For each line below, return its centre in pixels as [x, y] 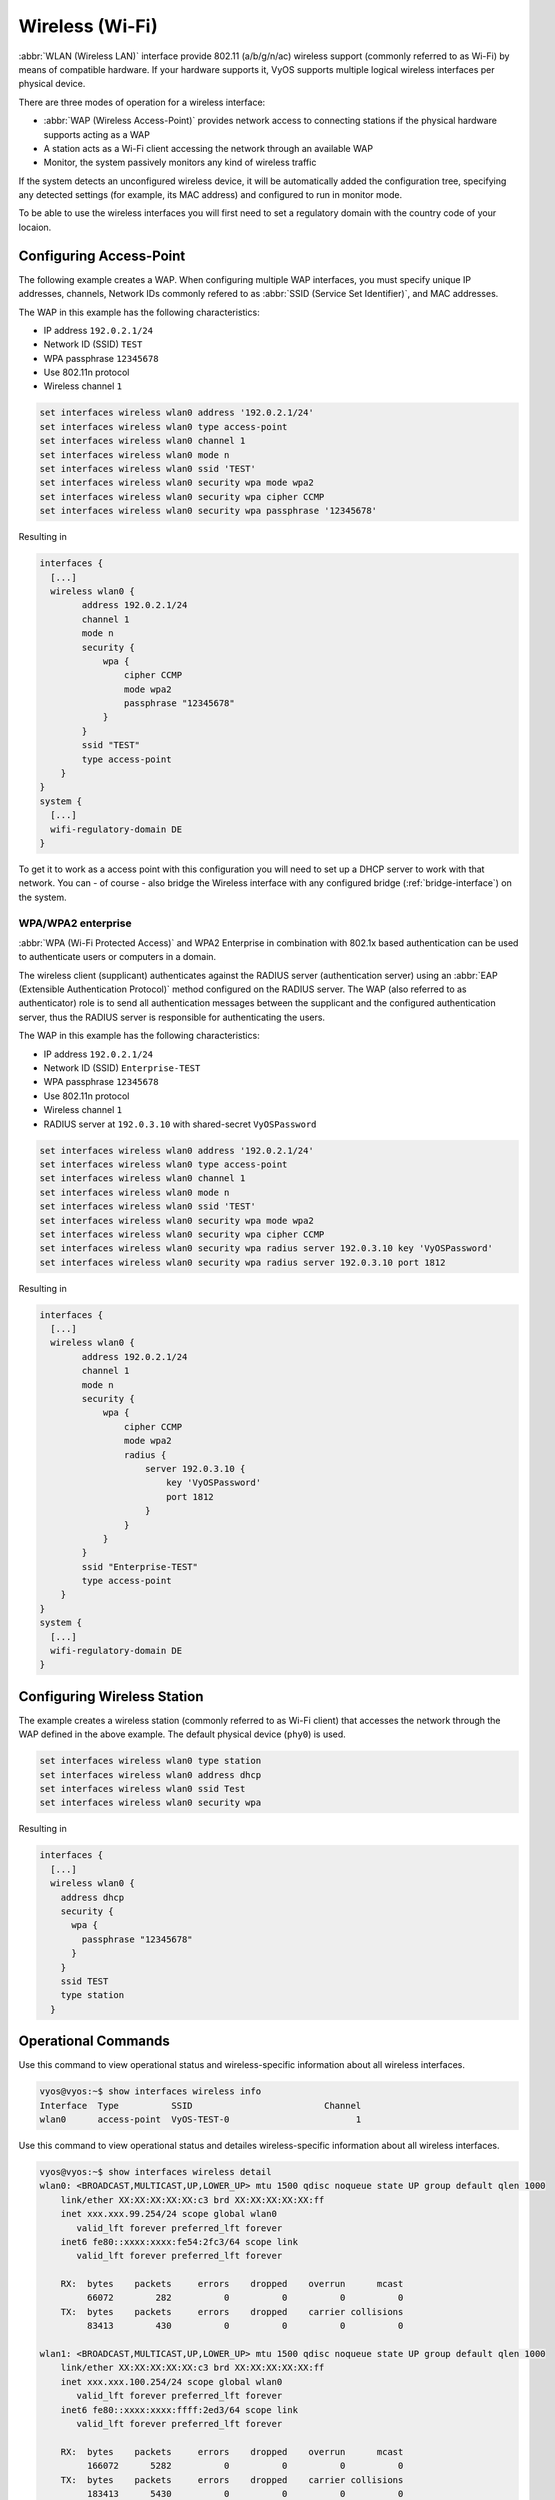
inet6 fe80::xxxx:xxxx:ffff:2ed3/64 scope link [179, 2409]
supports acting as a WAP [96, 134]
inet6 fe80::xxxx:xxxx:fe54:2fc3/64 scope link [179, 2241]
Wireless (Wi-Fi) [88, 26]
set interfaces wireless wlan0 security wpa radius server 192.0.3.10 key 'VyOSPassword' [266, 1248]
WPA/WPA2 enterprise [75, 923]
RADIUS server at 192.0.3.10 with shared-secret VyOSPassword [180, 1124]
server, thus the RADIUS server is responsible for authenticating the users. [171, 1017]
